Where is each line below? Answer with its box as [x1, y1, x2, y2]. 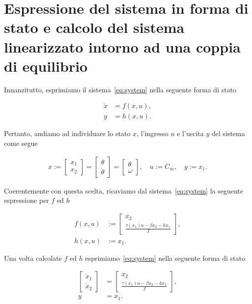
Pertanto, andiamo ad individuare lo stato [4, 128, 131, 138]
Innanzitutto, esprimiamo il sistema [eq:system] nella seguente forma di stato [4, 84, 237, 94]
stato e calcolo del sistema [4, 17, 185, 37]
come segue [4, 138, 38, 148]
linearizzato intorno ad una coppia [4, 36, 241, 56]
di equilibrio [4, 55, 88, 76]
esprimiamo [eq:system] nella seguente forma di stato [85, 252, 246, 263]
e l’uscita [177, 128, 204, 138]
